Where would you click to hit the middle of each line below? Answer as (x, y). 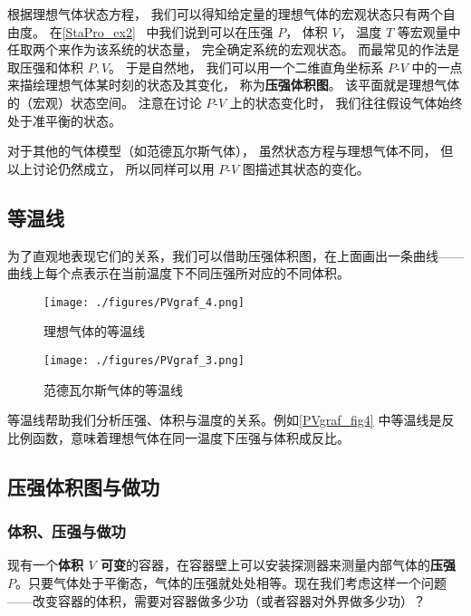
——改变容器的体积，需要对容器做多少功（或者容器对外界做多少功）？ (216, 600)
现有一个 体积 (45, 565)
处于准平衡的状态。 (64, 120)
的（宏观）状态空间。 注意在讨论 (105, 102)
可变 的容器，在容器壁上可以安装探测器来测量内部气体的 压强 (278, 565)
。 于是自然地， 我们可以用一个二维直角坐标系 (246, 67)
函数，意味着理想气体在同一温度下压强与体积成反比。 (191, 437)
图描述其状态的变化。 (306, 168)
